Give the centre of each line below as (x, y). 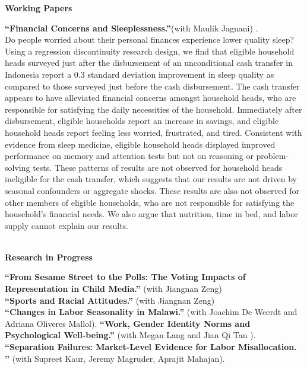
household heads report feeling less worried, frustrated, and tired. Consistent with (153, 132)
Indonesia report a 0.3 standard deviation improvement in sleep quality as (140, 74)
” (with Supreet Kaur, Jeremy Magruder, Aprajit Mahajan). (115, 358)
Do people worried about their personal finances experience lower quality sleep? (150, 39)
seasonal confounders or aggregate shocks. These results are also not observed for (152, 190)
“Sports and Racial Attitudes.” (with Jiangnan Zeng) (110, 300)
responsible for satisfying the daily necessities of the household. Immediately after (153, 109)
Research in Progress (49, 257)
